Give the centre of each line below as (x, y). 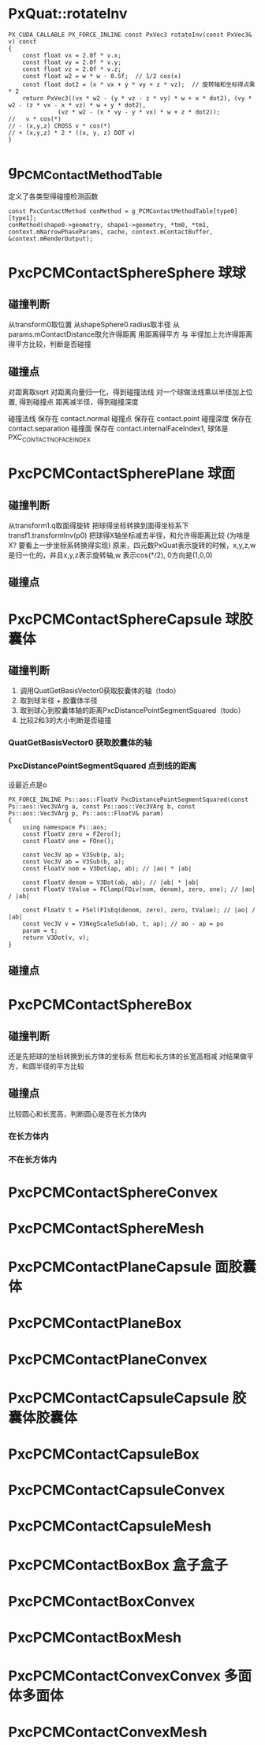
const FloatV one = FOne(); (68, 841)
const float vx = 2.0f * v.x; (72, 55)
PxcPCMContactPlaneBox (95, 1324)
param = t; (40, 930)
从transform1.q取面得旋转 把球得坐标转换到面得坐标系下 (99, 526)
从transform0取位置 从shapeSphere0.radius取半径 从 (94, 325)
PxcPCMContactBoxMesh (95, 1637)
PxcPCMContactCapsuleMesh (110, 1526)
